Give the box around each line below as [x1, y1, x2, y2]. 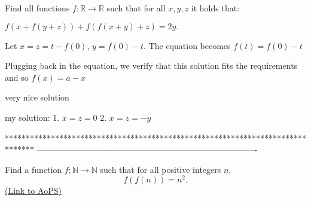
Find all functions [5, 2, 70, 14]
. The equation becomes [144, 39, 231, 51]
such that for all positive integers [100, 163, 221, 175]
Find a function [5, 163, 62, 175]
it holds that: [191, 2, 240, 14]
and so [5, 71, 29, 83]
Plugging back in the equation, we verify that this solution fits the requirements [5, 59, 298, 72]
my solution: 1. [5, 111, 60, 123]
